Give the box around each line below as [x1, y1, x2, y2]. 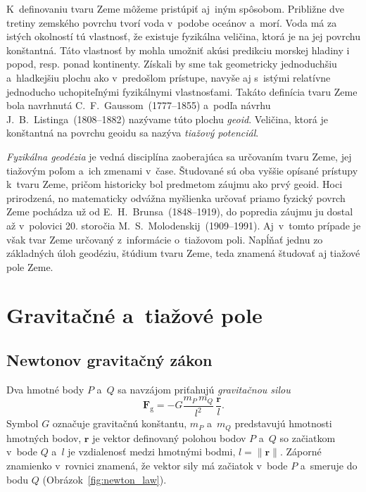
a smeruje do [300, 458, 358, 472]
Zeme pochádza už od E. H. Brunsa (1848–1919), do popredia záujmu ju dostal [6, 204, 353, 219]
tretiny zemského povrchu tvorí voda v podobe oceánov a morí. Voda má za [6, 15, 337, 30]
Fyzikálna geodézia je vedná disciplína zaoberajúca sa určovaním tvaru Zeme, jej [6, 149, 352, 163]
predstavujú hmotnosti [234, 416, 332, 431]
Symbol [6, 416, 39, 431]
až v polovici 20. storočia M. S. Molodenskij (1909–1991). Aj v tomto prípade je [6, 217, 361, 232]
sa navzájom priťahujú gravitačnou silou [118, 381, 291, 396]
